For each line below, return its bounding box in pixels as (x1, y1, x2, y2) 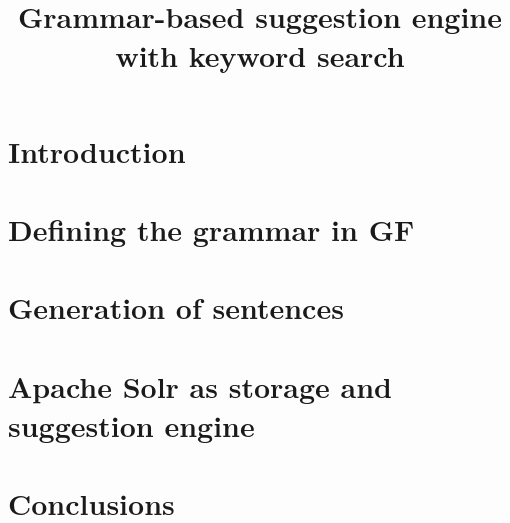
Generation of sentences (8, 287, 344, 328)
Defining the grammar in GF (8, 208, 415, 249)
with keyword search (115, 35, 405, 76)
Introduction (8, 130, 186, 171)
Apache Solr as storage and (8, 365, 392, 406)
